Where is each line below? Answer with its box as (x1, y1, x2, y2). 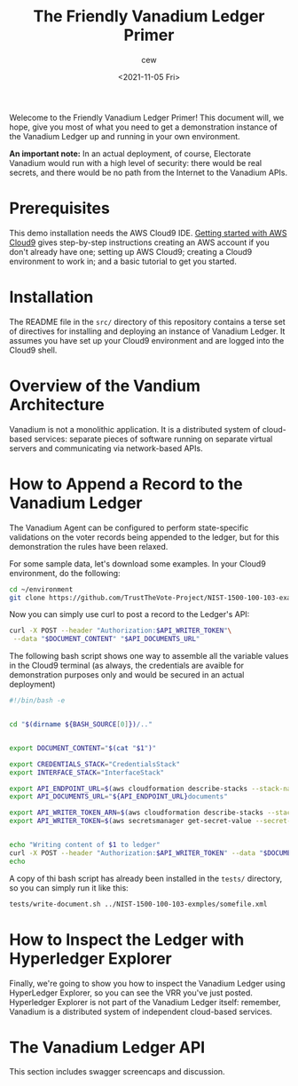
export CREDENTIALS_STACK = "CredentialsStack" (9, 759, 180, 769)
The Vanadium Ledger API (9, 1037, 206, 1058)
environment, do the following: (9, 567, 122, 578)
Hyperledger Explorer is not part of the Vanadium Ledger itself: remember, (9, 996, 281, 1007)
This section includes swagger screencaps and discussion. (9, 1066, 225, 1077)
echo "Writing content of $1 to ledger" (9, 841, 161, 850)
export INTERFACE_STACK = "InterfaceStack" (9, 768, 165, 777)
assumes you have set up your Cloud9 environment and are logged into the (9, 335, 285, 345)
